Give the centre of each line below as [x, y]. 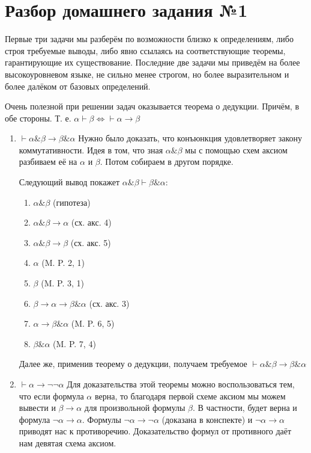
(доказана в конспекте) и [207, 419]
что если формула [51, 396]
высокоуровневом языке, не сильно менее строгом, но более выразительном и [147, 74]
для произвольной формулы [135, 408]
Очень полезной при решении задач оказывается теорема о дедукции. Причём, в [152, 106]
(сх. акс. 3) [109, 303]
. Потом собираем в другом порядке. [167, 162]
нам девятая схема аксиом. [68, 442]
